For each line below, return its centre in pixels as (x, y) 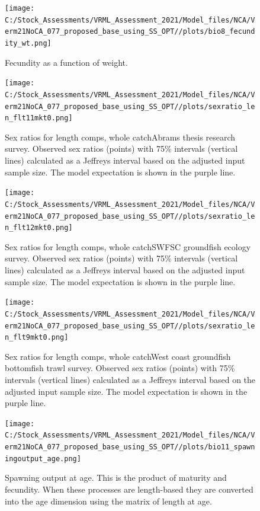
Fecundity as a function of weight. (66, 62)
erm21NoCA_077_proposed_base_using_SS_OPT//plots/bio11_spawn (130, 447)
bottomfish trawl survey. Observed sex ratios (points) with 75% (120, 368)
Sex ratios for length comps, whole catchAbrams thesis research (120, 137)
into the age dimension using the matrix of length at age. (108, 501)
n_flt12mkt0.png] (39, 228)
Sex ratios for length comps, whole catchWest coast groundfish (118, 356)
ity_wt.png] (28, 43)
